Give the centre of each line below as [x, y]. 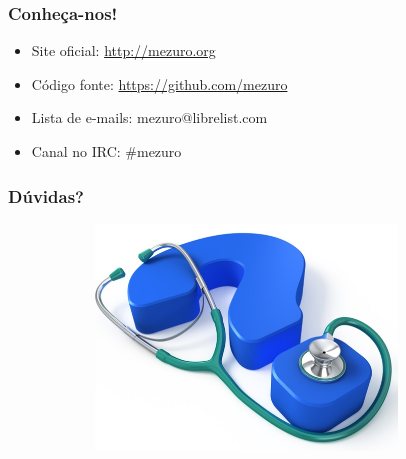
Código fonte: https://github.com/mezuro [159, 83]
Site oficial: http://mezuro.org [123, 50]
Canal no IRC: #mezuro [106, 151]
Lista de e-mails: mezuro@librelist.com [149, 117]
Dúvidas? [46, 195]
